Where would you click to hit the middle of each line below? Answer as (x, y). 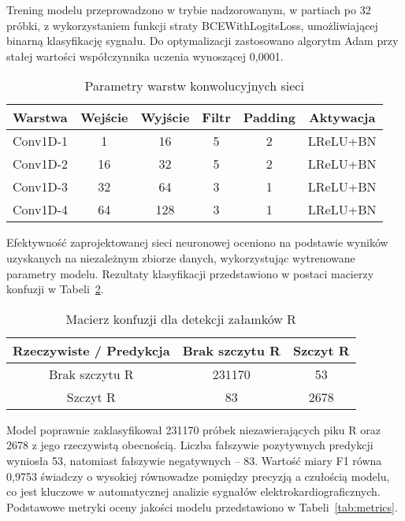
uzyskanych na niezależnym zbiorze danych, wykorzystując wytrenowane (181, 257)
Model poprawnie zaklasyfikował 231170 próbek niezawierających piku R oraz (193, 429)
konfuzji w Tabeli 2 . (55, 289)
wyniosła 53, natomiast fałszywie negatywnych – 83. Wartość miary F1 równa (194, 460)
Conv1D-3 (41, 187)
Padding (269, 117)
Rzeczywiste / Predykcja (91, 350)
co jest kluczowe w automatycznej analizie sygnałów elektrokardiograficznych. (193, 491)
